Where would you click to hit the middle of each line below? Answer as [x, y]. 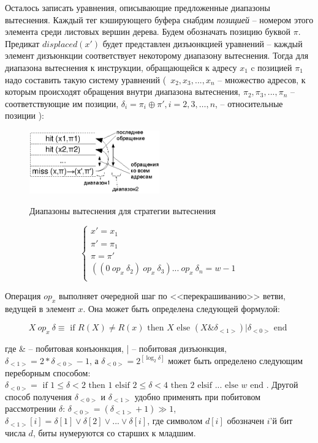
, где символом [175, 421]
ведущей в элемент [40, 308]
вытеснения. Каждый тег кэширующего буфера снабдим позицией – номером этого [159, 19]
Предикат [22, 43]
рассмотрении [31, 408]
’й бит [281, 421]
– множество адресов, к [262, 79]
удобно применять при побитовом [198, 396]
